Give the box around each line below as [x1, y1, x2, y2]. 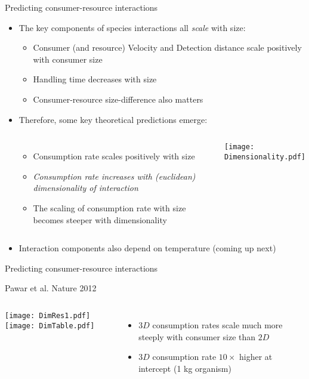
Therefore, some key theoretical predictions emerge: [18, 113, 208, 125]
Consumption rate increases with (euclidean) [33, 170, 196, 182]
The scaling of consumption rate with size [33, 201, 186, 214]
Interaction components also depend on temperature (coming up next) [18, 242, 276, 254]
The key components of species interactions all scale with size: [18, 21, 246, 33]
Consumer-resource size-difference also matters [33, 93, 203, 105]
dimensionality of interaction [33, 181, 138, 194]
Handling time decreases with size [33, 73, 157, 85]
